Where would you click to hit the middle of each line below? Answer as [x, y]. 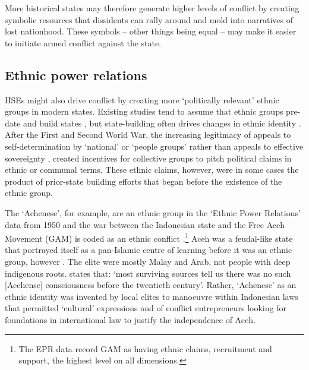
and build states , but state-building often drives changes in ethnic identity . [162, 123]
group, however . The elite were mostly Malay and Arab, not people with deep [148, 261]
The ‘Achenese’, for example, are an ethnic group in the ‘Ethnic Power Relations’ [153, 212]
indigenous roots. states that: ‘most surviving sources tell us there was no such [148, 273]
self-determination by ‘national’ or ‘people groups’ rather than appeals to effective [154, 146]
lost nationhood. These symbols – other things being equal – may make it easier [151, 31]
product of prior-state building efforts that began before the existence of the [144, 181]
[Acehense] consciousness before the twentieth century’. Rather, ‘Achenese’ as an [151, 285]
